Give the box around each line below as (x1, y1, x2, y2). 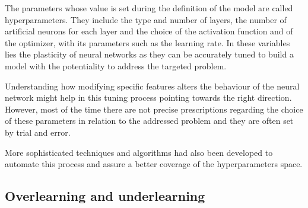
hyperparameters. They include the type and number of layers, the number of (5, 13, 287, 25)
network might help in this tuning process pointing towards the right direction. (5, 91, 292, 104)
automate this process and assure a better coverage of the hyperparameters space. (5, 158, 303, 170)
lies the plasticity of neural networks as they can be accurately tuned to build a (5, 48, 294, 60)
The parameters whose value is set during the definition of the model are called (5, 2, 293, 14)
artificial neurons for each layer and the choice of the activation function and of (5, 25, 293, 37)
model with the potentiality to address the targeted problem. (5, 59, 227, 72)
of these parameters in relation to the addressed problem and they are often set (5, 114, 294, 127)
